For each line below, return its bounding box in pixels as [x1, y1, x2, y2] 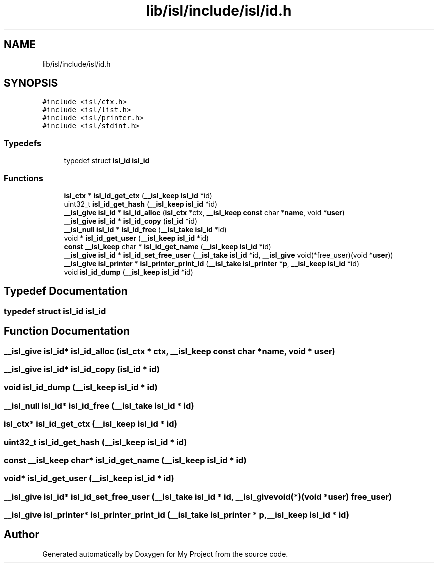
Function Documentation [4, 325, 130, 338]
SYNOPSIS [4, 77, 58, 90]
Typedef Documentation [4, 285, 128, 298]
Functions [4, 173, 43, 183]
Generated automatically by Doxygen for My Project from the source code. [42, 549, 288, 558]
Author [4, 528, 39, 541]
